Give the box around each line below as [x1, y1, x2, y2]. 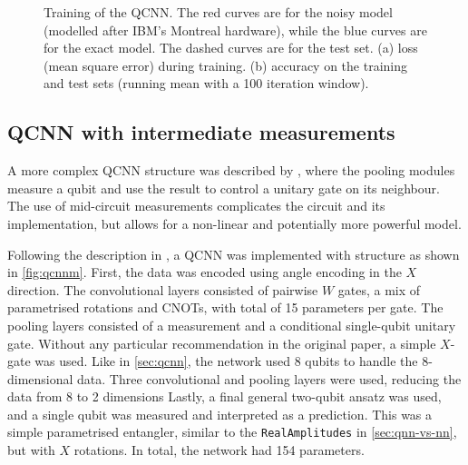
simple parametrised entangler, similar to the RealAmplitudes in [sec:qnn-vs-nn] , [7, 422, 457, 441]
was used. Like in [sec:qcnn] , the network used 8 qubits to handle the [34, 351, 418, 371]
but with [7, 440, 55, 460]
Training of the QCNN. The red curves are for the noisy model [44, 3, 393, 21]
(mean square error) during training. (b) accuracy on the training [44, 55, 408, 74]
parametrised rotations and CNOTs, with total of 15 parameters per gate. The [7, 298, 444, 317]
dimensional [7, 369, 73, 388]
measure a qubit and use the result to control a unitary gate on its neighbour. [7, 178, 440, 197]
